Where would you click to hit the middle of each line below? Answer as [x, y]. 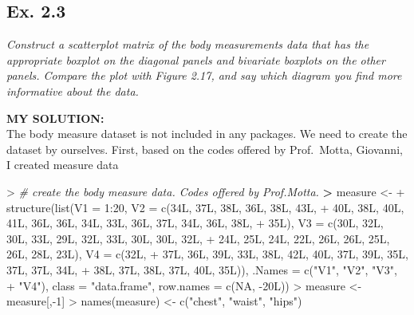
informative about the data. [73, 91]
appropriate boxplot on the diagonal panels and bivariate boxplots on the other [196, 59]
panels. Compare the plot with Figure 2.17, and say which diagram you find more [204, 75]
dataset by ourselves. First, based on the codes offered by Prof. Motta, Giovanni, [205, 149]
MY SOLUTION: [55, 118]
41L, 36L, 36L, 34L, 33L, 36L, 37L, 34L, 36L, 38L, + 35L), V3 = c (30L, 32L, [195, 223]
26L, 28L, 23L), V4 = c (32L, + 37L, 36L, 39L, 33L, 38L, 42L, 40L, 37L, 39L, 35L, [208, 254]
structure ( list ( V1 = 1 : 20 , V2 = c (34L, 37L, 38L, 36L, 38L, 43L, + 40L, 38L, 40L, [205, 207]
